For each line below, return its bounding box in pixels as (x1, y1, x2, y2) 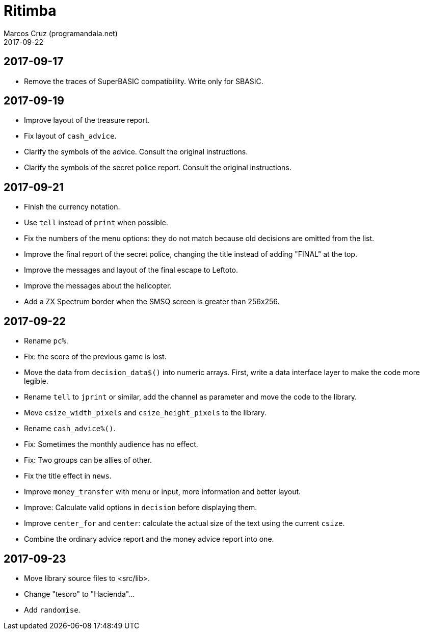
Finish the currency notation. (24, 202, 120, 212)
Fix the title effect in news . (24, 471, 112, 481)
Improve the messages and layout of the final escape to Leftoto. (24, 266, 238, 275)
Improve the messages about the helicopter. (24, 281, 172, 290)
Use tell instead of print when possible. (24, 218, 168, 227)
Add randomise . (24, 605, 81, 614)
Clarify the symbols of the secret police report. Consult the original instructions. (24, 163, 291, 172)
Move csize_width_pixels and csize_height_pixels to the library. (24, 408, 267, 417)
